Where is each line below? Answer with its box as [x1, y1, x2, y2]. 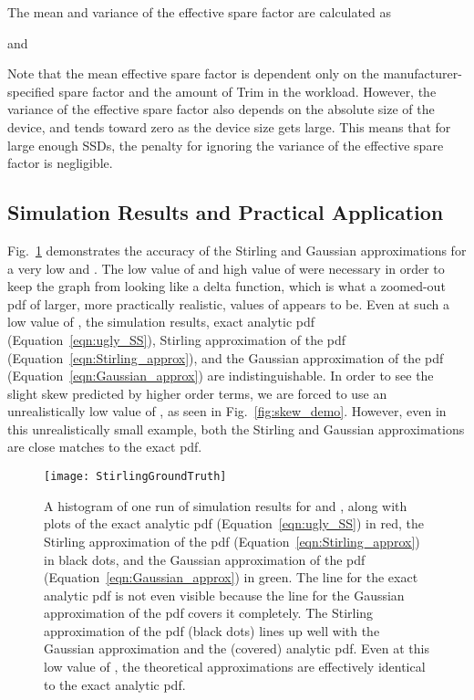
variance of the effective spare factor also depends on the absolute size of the [7, 99, 435, 119]
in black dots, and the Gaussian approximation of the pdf [44, 549, 366, 569]
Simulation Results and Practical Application [7, 198, 444, 226]
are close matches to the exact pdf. [7, 437, 202, 456]
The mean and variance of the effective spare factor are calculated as [7, 3, 392, 21]
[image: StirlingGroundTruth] [44, 470, 227, 484]
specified [7, 81, 55, 100]
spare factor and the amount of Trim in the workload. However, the [58, 81, 437, 100]
